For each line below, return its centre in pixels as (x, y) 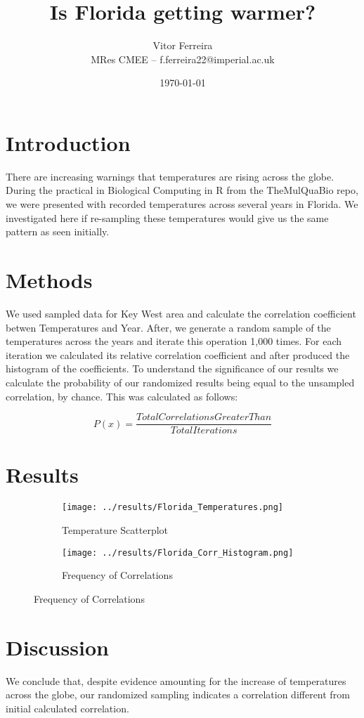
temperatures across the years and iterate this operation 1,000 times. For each (174, 341)
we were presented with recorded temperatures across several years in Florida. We (182, 204)
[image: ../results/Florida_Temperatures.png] (173, 508)
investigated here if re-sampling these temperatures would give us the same (167, 217)
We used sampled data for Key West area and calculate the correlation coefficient (181, 313)
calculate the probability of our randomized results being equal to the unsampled (180, 382)
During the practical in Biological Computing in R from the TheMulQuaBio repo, (182, 190)
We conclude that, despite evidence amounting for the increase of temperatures (176, 680)
